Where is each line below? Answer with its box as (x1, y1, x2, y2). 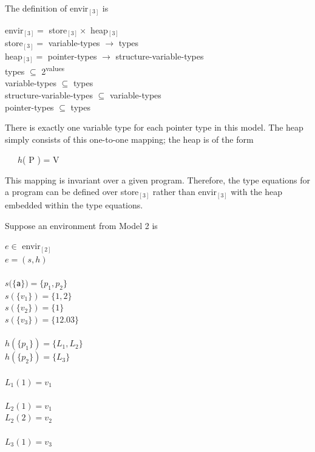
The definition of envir (5, 2, 89, 14)
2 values (41, 63, 65, 77)
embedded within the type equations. (5, 198, 143, 211)
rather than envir (152, 185, 217, 198)
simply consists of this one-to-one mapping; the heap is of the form (5, 132, 254, 145)
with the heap (231, 185, 283, 198)
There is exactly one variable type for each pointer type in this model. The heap (5, 121, 303, 134)
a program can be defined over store (5, 185, 139, 198)
